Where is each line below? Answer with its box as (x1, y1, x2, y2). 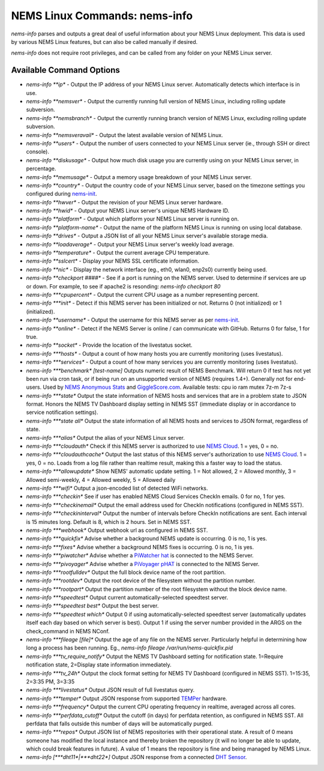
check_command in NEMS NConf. (26, 627, 110, 635)
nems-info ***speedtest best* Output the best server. (26, 602, 159, 609)
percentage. (26, 165, 56, 172)
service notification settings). (26, 409, 98, 416)
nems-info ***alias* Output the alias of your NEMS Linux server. (26, 434, 185, 441)
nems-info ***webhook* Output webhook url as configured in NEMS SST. (26, 526, 208, 534)
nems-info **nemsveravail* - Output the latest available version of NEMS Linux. (26, 131, 223, 138)
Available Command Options (11, 65, 120, 75)
